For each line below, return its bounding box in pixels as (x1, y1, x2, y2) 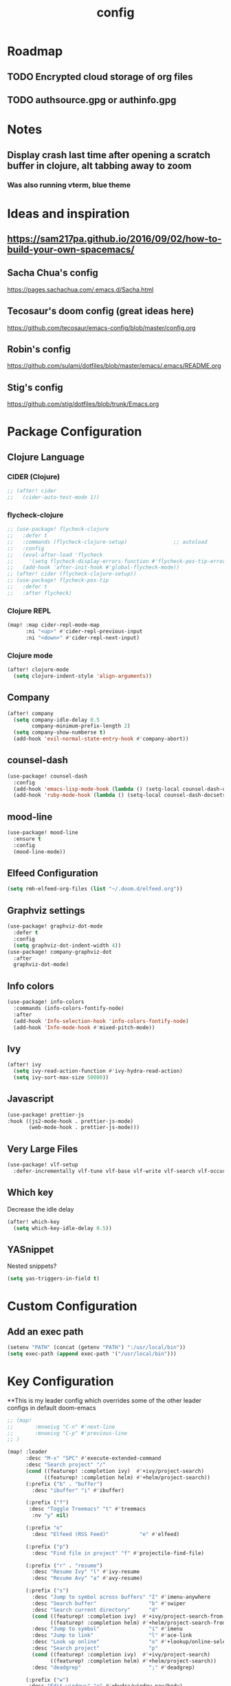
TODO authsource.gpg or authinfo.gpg (7, 94, 177, 106)
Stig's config (7, 382, 63, 393)
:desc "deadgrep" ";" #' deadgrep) (32, 1664, 195, 1671)
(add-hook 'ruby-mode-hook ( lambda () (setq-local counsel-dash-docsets (13, 792, 226, 799)
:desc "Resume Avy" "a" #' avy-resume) (32, 1575, 143, 1582)
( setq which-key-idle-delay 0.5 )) (13, 1225, 112, 1231)
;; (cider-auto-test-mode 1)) (7, 494, 100, 501)
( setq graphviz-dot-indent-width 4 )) (13, 942, 122, 949)
